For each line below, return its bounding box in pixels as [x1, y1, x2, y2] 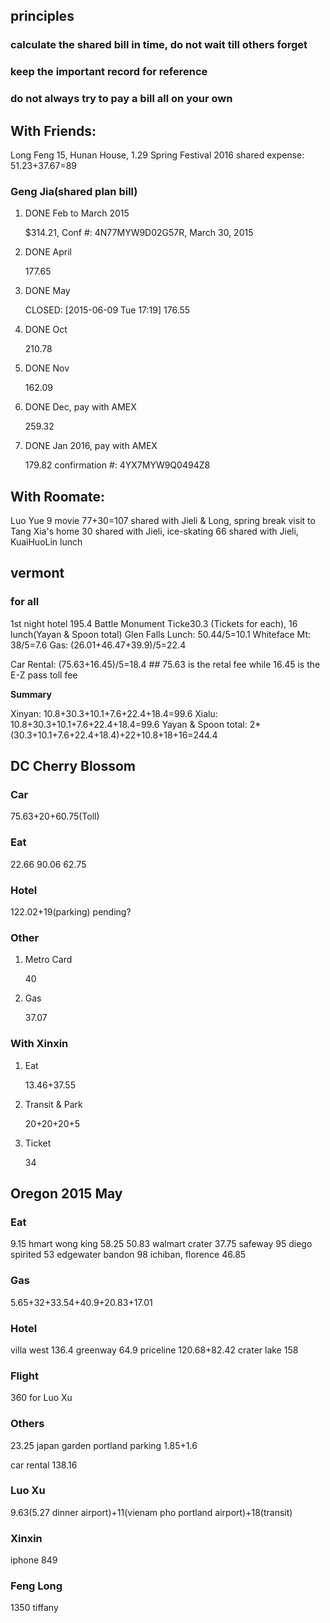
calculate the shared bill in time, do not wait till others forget [10, 38, 308, 52]
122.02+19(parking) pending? [10, 906, 132, 918]
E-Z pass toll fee [10, 669, 78, 681]
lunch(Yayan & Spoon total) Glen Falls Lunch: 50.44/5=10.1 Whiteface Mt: [10, 628, 312, 640]
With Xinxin [10, 1037, 69, 1051]
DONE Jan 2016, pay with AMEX [24, 440, 158, 452]
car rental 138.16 [10, 1459, 78, 1471]
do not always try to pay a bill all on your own [10, 92, 233, 106]
